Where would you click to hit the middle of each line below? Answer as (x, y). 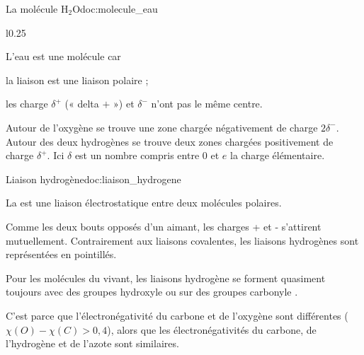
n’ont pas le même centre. (207, 104)
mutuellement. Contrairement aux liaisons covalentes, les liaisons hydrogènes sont (182, 240)
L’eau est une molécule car (63, 56)
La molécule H (37, 8)
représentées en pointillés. (61, 254)
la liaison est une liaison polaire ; (77, 80)
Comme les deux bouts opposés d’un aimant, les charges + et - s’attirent (164, 226)
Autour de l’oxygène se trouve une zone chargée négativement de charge (162, 127)
